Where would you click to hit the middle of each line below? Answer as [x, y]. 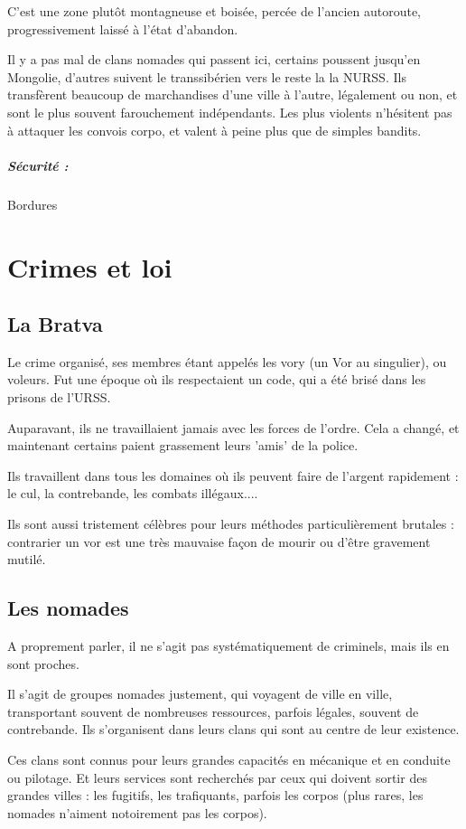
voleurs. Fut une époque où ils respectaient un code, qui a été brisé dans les [217, 379]
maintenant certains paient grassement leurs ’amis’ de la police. [183, 445]
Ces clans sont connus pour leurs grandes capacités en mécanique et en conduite [229, 759]
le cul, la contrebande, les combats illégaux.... [133, 493]
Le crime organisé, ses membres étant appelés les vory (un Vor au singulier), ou [227, 361]
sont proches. [43, 663]
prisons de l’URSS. [59, 397]
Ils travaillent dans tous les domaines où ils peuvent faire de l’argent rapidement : [233, 475]
